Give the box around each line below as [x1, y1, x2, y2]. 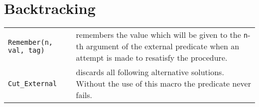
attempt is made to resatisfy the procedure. [76, 52, 228, 64]
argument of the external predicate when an [86, 40, 240, 52]
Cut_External [8, 79, 57, 88]
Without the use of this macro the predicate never [76, 78, 251, 90]
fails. [76, 89, 93, 101]
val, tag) [8, 46, 45, 54]
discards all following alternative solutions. [76, 66, 224, 78]
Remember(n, [8, 38, 53, 46]
